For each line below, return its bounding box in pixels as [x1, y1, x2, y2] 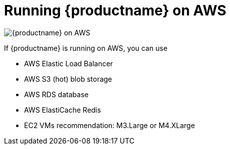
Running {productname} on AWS [4, 2, 226, 19]
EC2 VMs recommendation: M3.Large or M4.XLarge [24, 121, 195, 130]
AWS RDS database [24, 90, 89, 99]
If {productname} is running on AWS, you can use [4, 43, 168, 52]
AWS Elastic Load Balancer [24, 59, 113, 68]
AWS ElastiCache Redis [24, 105, 101, 114]
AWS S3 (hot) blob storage [24, 74, 112, 83]
